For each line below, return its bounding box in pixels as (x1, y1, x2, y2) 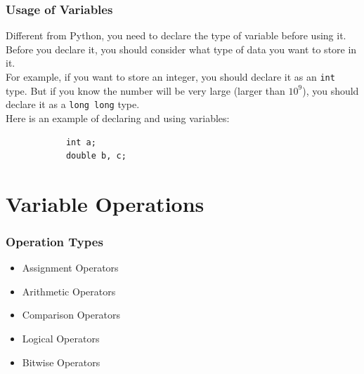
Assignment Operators (22, 260, 119, 275)
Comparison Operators (22, 307, 120, 322)
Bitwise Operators (22, 354, 100, 369)
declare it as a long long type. (6, 97, 140, 112)
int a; (65, 137, 96, 147)
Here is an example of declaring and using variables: (6, 110, 230, 125)
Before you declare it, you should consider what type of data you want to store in (6, 41, 357, 56)
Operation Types (6, 232, 103, 250)
